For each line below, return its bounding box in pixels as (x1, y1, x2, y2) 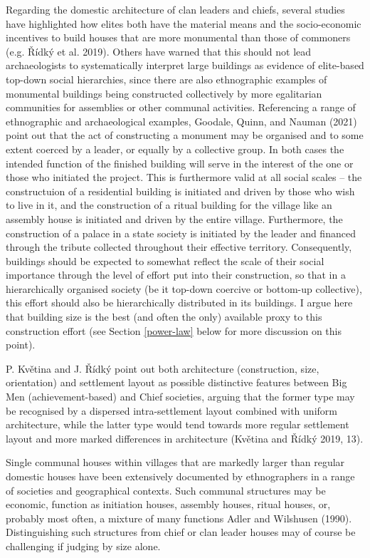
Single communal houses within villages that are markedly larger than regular (6, 455, 345, 470)
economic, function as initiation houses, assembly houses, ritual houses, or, (6, 497, 331, 512)
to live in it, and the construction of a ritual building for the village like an (6, 197, 332, 212)
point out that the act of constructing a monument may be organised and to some (6, 128, 364, 143)
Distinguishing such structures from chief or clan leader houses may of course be (6, 525, 356, 539)
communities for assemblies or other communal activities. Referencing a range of (6, 100, 356, 115)
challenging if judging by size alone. (6, 538, 161, 553)
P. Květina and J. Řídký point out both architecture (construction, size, (6, 361, 319, 376)
